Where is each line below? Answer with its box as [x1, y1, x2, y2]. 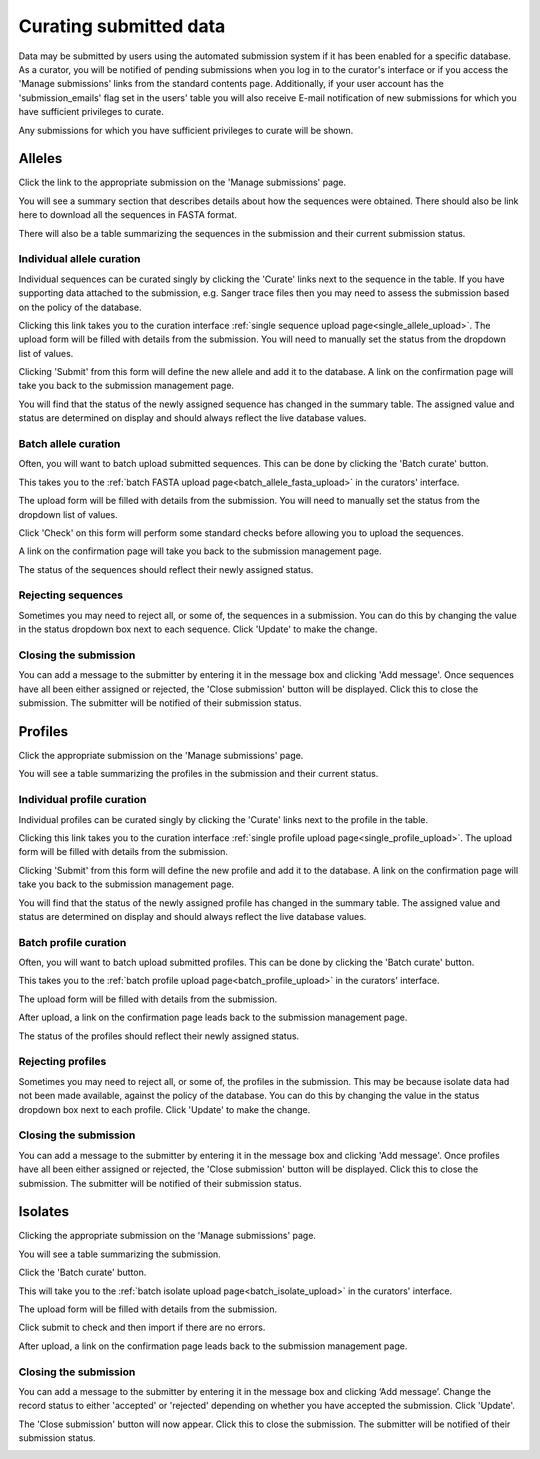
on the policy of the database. [18, 301, 142, 313]
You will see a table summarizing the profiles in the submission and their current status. [18, 768, 379, 780]
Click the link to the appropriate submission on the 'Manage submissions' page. [18, 176, 347, 189]
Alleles [18, 150, 63, 167]
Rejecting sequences [18, 588, 124, 602]
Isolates [18, 1203, 70, 1220]
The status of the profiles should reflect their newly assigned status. [18, 1030, 300, 1042]
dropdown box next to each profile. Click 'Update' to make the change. [18, 1103, 311, 1115]
